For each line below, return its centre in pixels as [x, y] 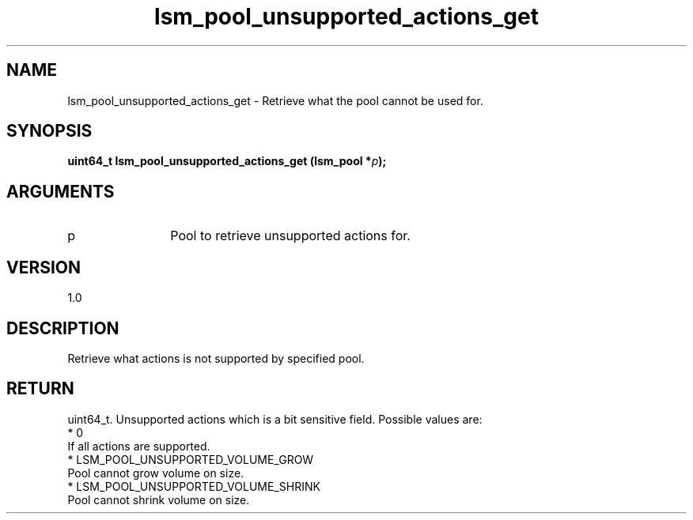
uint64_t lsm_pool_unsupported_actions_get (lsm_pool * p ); [227, 161]
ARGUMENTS [61, 191]
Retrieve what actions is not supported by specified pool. [216, 358]
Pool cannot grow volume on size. [156, 473]
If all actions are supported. [139, 446]
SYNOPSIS [49, 131]
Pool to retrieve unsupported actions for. [290, 236]
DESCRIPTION [63, 328]
